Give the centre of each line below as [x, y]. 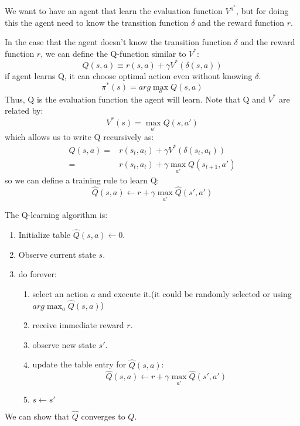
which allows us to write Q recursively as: [79, 136]
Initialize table [45, 234]
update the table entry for [79, 364]
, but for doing [262, 11]
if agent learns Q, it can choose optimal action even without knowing [129, 75]
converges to [103, 416]
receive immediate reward [78, 325]
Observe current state [57, 254]
